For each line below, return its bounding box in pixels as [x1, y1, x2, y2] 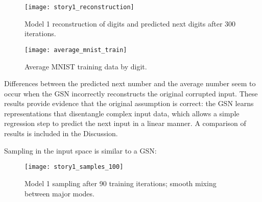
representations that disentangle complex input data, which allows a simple [4, 108, 240, 118]
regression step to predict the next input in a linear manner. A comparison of [4, 118, 246, 129]
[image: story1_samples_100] [25, 163, 124, 171]
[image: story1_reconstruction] [25, 4, 134, 11]
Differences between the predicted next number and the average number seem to [4, 78, 256, 89]
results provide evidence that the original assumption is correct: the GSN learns [4, 98, 254, 109]
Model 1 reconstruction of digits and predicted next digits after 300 [25, 18, 236, 29]
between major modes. [25, 188, 94, 198]
